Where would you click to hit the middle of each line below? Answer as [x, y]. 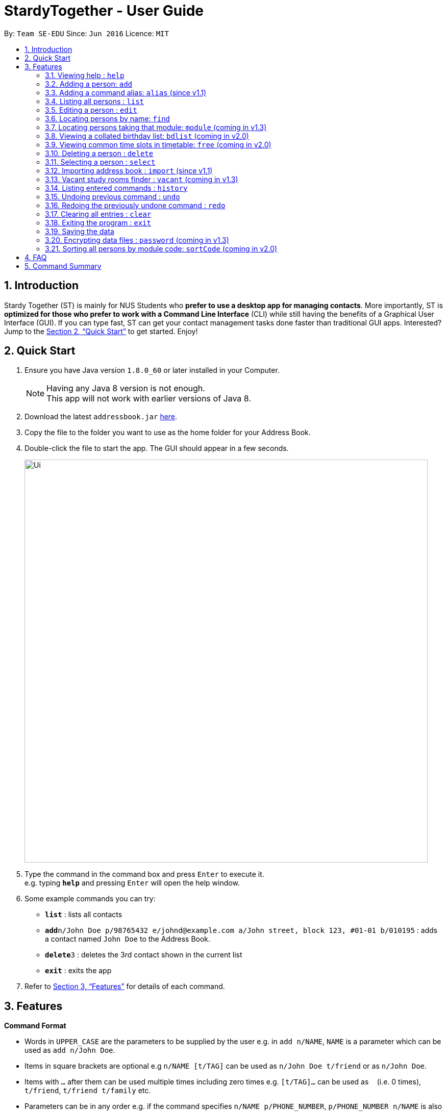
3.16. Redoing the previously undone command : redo [135, 205]
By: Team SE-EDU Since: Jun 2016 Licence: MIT [86, 33]
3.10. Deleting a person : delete [99, 153]
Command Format [35, 1026]
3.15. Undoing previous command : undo [113, 196]
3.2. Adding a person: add [89, 84]
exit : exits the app [78, 971]
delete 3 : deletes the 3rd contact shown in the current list [144, 955]
